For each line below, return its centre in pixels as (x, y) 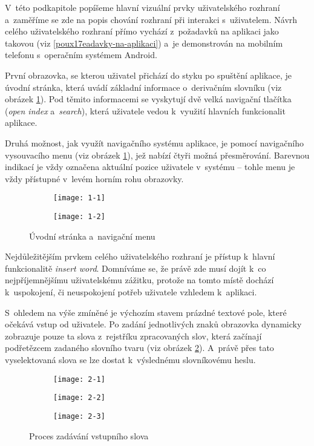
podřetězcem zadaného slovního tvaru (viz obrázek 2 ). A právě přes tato (139, 348)
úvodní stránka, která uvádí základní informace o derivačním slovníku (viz (143, 87)
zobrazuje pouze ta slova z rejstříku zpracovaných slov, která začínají (133, 336)
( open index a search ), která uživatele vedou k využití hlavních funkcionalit (145, 110)
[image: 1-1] (79, 198)
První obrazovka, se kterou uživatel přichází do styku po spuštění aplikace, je (148, 75)
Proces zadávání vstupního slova (89, 435)
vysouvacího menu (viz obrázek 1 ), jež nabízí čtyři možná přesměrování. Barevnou (157, 155)
